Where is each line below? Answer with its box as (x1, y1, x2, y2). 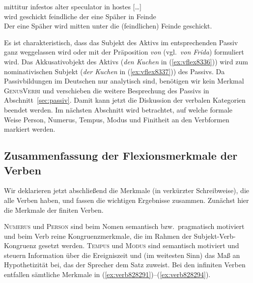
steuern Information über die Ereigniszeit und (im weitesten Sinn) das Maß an (4, 250, 240, 260)
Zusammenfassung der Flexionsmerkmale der (4, 148, 238, 163)
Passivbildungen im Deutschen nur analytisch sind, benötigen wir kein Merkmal (4, 76, 244, 86)
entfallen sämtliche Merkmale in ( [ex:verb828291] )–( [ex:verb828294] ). (4, 269, 211, 280)
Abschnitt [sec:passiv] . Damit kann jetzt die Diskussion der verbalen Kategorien (4, 95, 246, 105)
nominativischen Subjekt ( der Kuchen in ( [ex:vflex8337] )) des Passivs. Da (4, 66, 225, 76)
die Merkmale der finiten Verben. (4, 204, 104, 215)
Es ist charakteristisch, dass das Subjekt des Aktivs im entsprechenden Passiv (4, 37, 238, 47)
